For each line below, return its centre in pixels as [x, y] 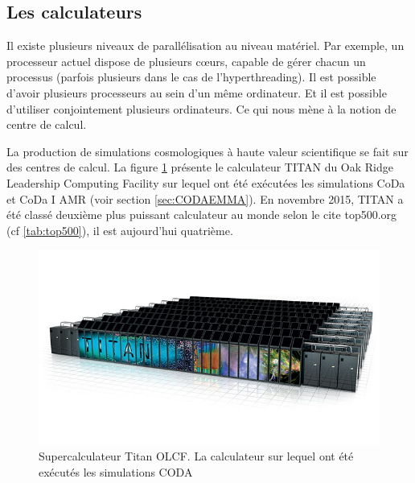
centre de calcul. [47, 124]
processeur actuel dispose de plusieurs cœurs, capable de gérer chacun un [186, 61]
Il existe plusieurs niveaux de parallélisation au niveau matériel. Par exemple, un [205, 45]
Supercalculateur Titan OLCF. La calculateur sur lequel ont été [196, 456]
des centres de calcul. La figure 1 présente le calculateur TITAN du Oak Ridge [200, 167]
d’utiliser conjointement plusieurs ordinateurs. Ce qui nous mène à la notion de [201, 108]
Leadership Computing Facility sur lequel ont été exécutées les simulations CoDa [206, 182]
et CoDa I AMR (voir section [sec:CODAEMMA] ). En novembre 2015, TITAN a [205, 198]
